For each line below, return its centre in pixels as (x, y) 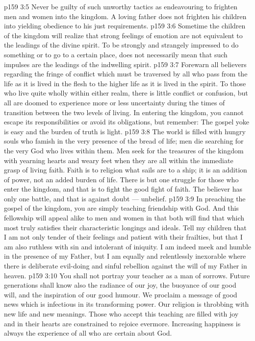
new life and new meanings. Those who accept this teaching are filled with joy (121, 314)
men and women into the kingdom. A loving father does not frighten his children (125, 16)
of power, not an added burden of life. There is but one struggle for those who (121, 179)
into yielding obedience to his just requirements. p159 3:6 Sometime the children (125, 26)
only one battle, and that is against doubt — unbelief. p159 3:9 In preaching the (125, 198)
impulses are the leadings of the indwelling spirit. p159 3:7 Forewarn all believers (125, 64)
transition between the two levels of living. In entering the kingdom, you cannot (124, 112)
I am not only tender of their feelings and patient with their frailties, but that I (123, 237)
